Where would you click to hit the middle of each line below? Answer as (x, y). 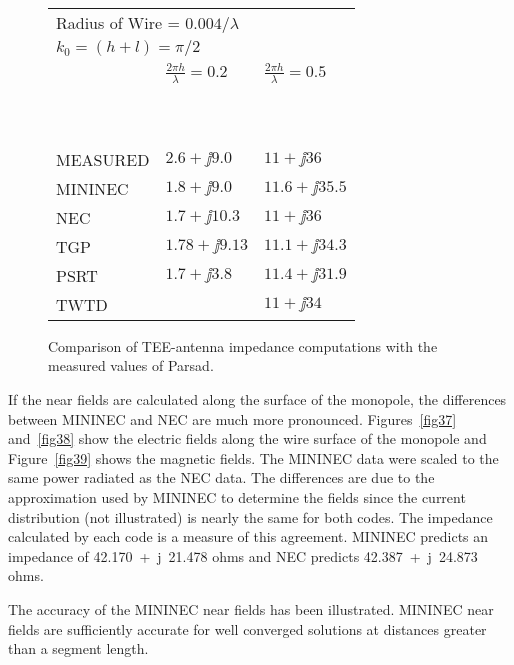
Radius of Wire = (118, 22)
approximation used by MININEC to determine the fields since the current (237, 496)
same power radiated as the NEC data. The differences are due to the (221, 477)
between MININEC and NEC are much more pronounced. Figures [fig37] (232, 418)
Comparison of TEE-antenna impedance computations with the (243, 345)
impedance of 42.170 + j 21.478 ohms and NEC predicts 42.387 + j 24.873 (243, 555)
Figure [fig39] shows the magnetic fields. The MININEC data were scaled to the (253, 457)
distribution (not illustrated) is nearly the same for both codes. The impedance (250, 516)
